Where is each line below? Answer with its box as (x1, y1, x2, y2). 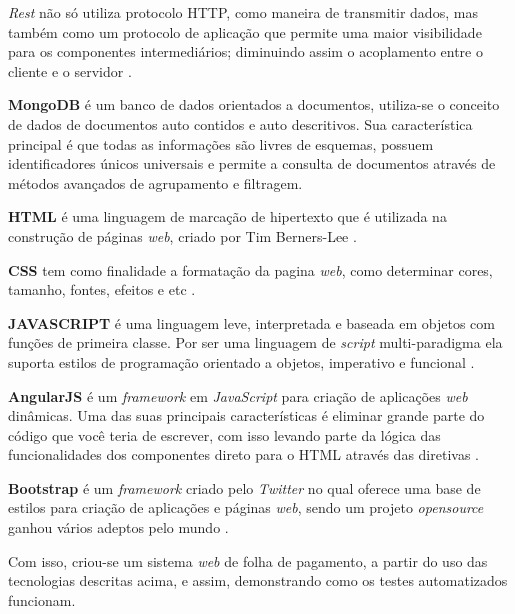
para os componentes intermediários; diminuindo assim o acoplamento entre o (8, 41, 483, 62)
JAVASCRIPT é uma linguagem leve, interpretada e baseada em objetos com (8, 312, 495, 333)
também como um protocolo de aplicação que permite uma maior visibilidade (8, 21, 482, 42)
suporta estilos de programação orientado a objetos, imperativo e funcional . (8, 351, 475, 372)
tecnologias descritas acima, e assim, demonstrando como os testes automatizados (8, 570, 508, 591)
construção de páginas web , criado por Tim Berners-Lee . (8, 225, 357, 246)
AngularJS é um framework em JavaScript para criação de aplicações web (8, 385, 468, 406)
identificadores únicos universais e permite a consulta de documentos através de (8, 153, 496, 174)
